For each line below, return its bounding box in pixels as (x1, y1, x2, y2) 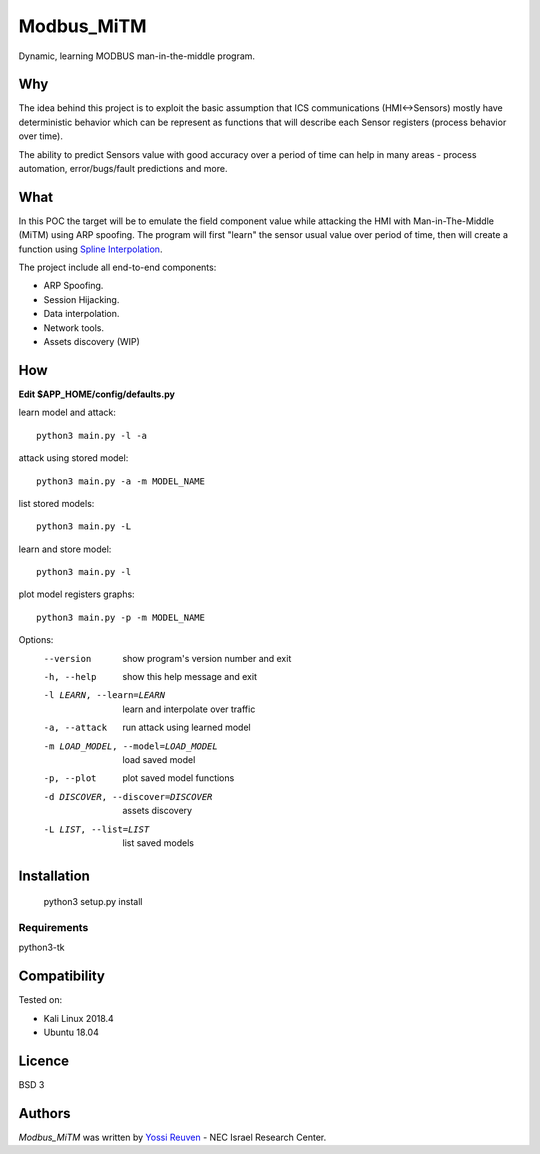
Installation (18, 867, 90, 884)
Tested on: (18, 994, 63, 1006)
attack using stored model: (18, 452, 129, 464)
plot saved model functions (122, 772, 235, 784)
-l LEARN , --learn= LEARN (43, 690, 165, 701)
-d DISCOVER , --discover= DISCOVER (43, 791, 213, 802)
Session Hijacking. (43, 293, 120, 305)
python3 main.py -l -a (36, 430, 148, 441)
